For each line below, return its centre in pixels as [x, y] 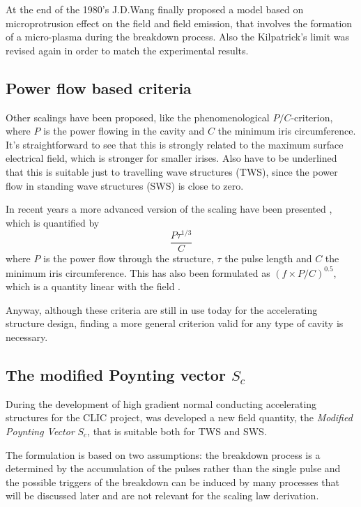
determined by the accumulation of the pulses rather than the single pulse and [173, 468]
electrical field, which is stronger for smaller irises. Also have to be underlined [171, 158]
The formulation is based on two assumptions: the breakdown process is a [163, 454]
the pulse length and [268, 258]
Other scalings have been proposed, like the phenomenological [138, 117]
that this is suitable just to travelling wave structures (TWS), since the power [172, 171]
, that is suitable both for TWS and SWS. [177, 431]
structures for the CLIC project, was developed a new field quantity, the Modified [179, 417]
